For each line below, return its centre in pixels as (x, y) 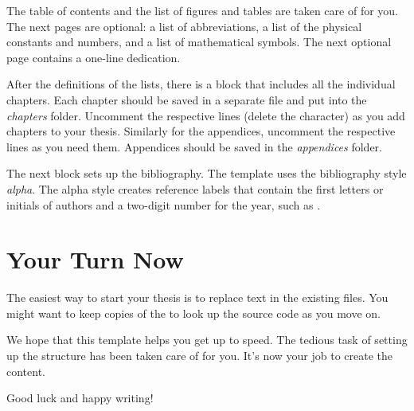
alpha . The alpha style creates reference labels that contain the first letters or (195, 188)
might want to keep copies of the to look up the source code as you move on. (193, 313)
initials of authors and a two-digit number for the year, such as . (164, 204)
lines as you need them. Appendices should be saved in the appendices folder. (194, 146)
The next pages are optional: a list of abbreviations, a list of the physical (184, 26)
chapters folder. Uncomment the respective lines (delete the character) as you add (206, 115)
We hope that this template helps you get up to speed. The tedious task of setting (207, 340)
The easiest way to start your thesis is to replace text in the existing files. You (197, 297)
